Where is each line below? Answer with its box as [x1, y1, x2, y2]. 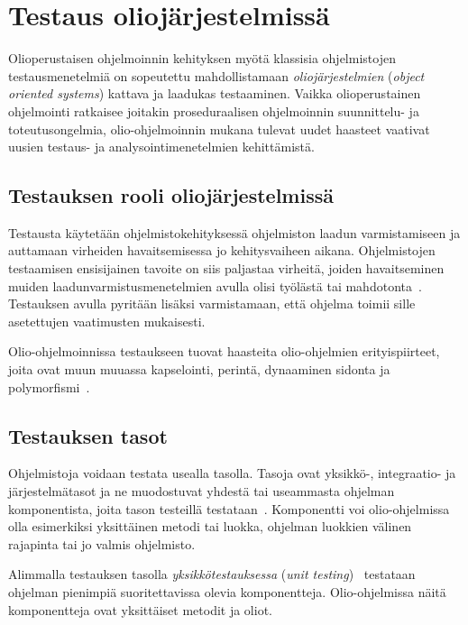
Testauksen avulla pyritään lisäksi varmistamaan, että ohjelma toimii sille [8, 294, 416, 313]
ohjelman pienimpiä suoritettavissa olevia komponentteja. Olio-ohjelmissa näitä [8, 583, 446, 601]
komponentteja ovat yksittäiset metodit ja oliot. [8, 600, 272, 619]
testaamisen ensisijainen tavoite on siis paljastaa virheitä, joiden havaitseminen [8, 259, 445, 278]
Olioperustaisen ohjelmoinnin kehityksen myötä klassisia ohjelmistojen [8, 49, 396, 68]
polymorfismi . [8, 377, 90, 396]
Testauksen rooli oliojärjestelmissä [8, 181, 334, 209]
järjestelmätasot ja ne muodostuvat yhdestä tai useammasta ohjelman [8, 482, 395, 501]
